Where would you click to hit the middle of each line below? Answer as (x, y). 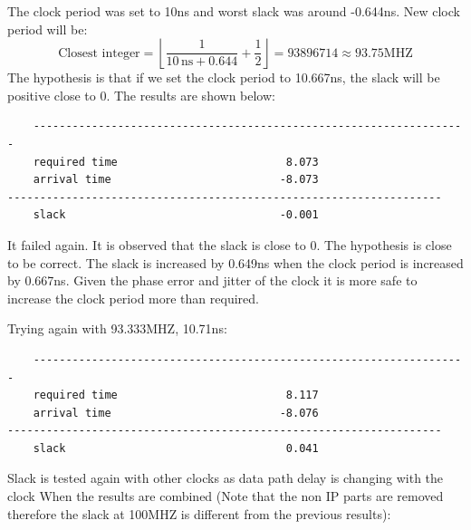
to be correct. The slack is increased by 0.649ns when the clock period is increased (235, 262)
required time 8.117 (176, 395)
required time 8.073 (176, 162)
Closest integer (99, 53)
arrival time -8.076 (176, 413)
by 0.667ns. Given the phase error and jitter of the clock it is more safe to (212, 280)
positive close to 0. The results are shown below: (141, 95)
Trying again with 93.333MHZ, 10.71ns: (117, 328)
